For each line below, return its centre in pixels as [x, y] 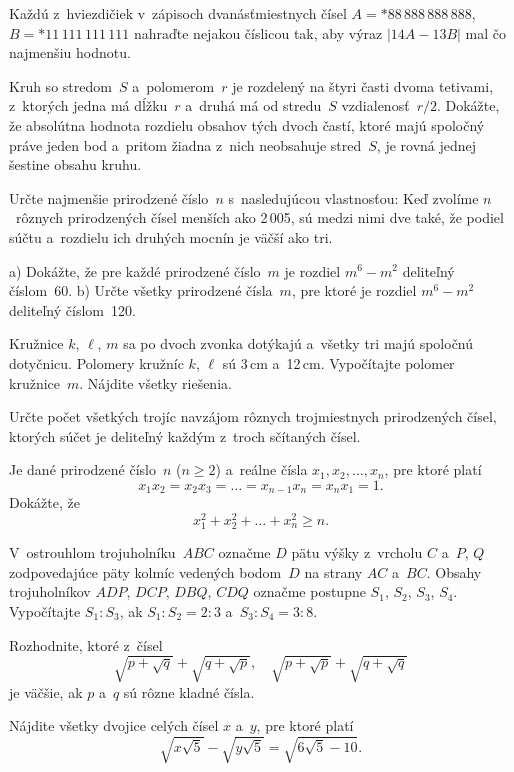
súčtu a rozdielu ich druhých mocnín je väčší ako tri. [171, 236]
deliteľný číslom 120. [72, 309]
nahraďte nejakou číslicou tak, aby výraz [258, 32]
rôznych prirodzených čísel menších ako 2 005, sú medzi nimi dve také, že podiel [259, 217]
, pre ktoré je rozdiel [354, 290]
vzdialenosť [375, 105]
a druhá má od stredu [253, 105]
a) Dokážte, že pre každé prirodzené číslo [135, 270]
